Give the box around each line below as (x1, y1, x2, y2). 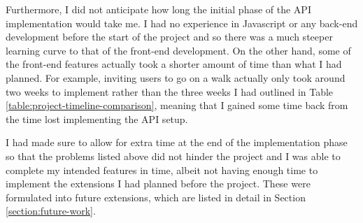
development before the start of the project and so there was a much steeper (6, 29, 333, 44)
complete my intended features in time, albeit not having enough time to (6, 162, 318, 177)
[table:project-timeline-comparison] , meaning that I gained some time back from (6, 98, 348, 113)
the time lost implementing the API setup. (6, 111, 188, 126)
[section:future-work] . (6, 203, 96, 218)
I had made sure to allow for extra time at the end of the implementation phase (6, 135, 348, 150)
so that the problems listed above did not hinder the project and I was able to (6, 148, 341, 163)
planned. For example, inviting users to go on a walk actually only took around (6, 70, 346, 85)
